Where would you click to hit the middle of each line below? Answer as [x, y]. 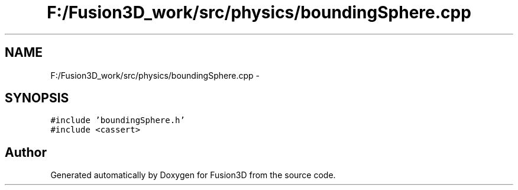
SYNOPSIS [37, 98]
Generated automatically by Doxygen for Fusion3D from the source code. [193, 175]
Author [26, 152]
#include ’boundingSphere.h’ [118, 120]
